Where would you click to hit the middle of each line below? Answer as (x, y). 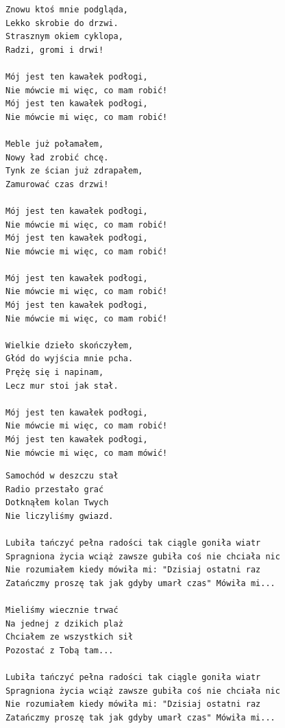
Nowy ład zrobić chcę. (57, 157)
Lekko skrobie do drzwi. (62, 23)
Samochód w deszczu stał (62, 476)
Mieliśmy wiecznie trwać (62, 610)
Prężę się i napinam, (55, 373)
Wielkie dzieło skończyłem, (70, 345)
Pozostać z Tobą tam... (60, 650)
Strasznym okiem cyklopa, (64, 37)
